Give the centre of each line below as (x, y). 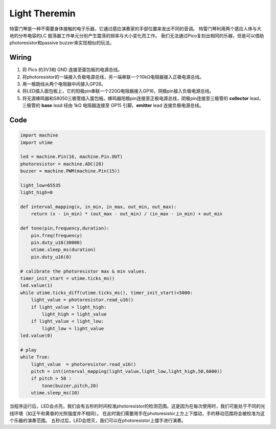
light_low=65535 (41, 185)
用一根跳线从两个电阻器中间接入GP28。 (64, 84)
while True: (35, 357)
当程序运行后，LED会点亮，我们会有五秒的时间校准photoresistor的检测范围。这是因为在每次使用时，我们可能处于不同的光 (137, 406)
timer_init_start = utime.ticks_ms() (67, 278)
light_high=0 (37, 193)
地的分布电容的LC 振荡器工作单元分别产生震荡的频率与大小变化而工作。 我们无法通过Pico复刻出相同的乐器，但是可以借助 (137, 35)
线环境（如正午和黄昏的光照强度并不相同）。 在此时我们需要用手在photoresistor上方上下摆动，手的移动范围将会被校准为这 (137, 413)
